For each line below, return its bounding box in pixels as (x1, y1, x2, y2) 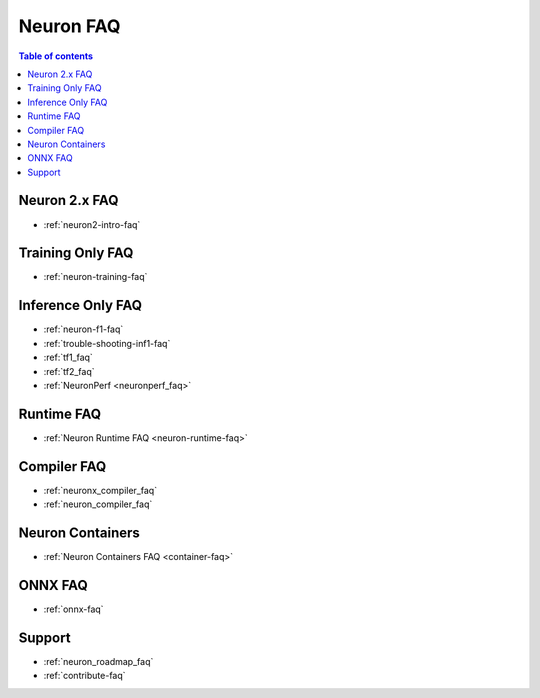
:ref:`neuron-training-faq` (43, 271, 148, 283)
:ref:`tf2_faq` (43, 365, 95, 377)
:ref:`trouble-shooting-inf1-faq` (43, 337, 171, 349)
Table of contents (18, 50, 94, 62)
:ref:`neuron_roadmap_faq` (43, 655, 154, 667)
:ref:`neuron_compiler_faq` (43, 498, 153, 510)
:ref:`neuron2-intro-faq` (43, 218, 141, 230)
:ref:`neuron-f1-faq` (43, 323, 124, 335)
